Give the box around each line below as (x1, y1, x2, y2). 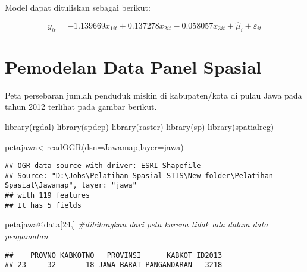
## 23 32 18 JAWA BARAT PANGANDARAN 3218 (5, 261, 223, 270)
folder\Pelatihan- (205, 171, 278, 180)
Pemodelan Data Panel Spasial (5, 54, 262, 78)
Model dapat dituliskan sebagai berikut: (5, 1, 151, 13)
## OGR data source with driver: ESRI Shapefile (5, 162, 201, 170)
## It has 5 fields (5, 201, 82, 210)
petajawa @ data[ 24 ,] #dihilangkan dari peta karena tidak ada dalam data (5, 218, 268, 230)
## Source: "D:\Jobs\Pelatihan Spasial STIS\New (5, 171, 201, 180)
